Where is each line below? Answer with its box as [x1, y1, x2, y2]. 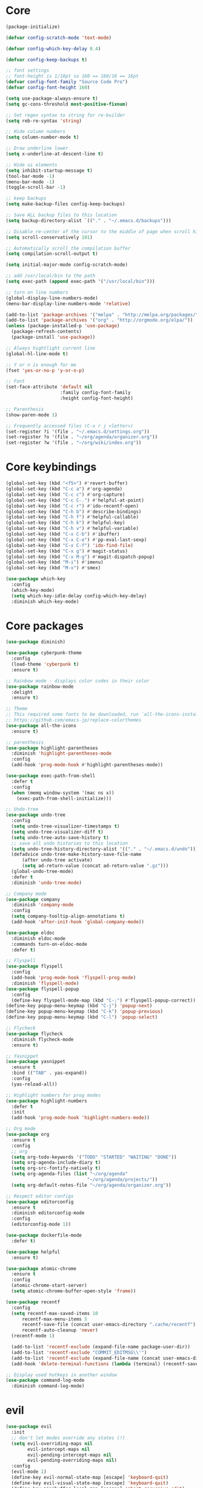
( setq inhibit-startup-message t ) [5, 168, 93, 174]
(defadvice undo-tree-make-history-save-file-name [11, 851, 142, 858]
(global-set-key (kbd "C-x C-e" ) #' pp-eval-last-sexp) [5, 537, 147, 543]
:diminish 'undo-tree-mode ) [11, 880, 82, 886]
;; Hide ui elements [5, 161, 58, 168]
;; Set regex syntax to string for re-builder [5, 112, 125, 118]
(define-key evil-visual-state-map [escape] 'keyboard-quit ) [11, 1480, 169, 1486]
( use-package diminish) [5, 639, 66, 645]
